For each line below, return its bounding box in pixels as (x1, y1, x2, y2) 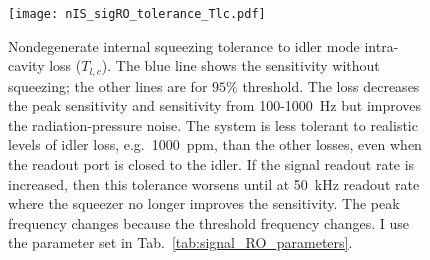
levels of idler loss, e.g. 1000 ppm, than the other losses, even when (8, 134, 422, 155)
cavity (8, 55, 45, 76)
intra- (364, 35, 399, 56)
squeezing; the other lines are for (8, 75, 208, 96)
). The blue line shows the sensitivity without (101, 55, 380, 76)
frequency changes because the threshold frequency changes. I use (8, 212, 410, 233)
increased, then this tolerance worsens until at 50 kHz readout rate (8, 173, 420, 194)
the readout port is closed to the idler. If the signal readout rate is (8, 154, 415, 175)
